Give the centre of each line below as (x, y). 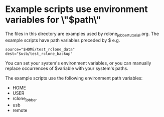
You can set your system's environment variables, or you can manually (78, 63)
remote (20, 110)
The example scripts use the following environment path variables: (74, 78)
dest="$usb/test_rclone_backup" (39, 53)
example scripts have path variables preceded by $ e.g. (63, 40)
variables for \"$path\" (53, 20)
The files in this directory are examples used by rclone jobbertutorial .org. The (82, 34)
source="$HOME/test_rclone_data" (40, 49)
